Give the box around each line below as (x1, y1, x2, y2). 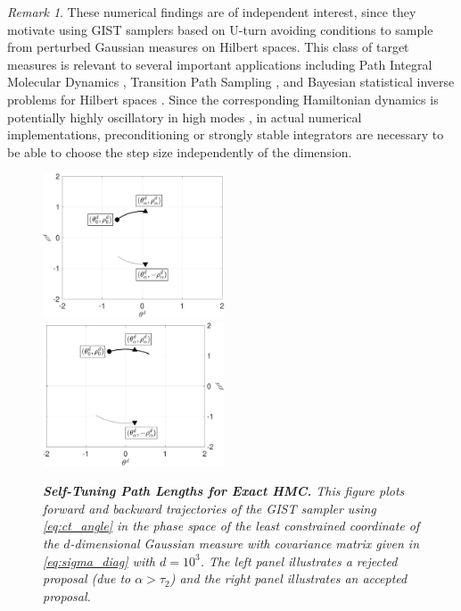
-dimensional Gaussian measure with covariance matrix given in (70, 534, 419, 553)
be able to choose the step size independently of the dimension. (7, 142, 352, 161)
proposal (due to (43, 569, 131, 588)
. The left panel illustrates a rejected (200, 551, 398, 570)
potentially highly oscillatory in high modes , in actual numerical (7, 107, 362, 126)
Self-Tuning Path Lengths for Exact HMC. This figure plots (43, 481, 405, 500)
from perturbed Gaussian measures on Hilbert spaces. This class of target (7, 38, 409, 56)
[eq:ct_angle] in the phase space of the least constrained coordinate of (43, 516, 420, 535)
